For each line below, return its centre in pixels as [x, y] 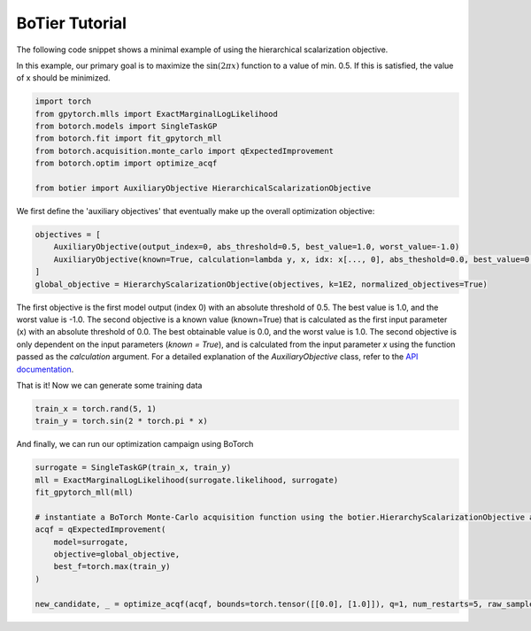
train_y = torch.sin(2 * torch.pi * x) [121, 421]
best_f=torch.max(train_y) [112, 567]
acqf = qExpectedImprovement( [100, 530]
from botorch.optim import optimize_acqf [126, 163]
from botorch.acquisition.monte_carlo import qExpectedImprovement [185, 151]
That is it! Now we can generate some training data [109, 385]
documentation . [45, 369]
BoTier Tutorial [72, 23]
